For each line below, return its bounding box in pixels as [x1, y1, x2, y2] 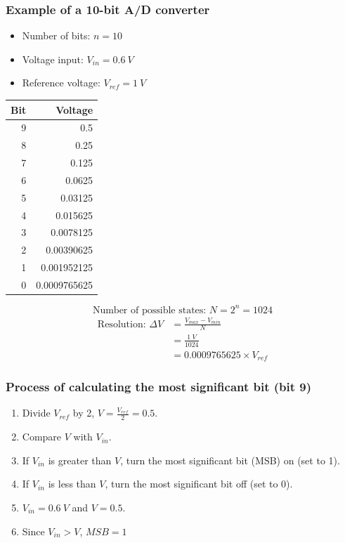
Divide [22, 405, 51, 420]
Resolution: [97, 319, 146, 329]
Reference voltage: [22, 75, 100, 90]
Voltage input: [22, 51, 84, 66]
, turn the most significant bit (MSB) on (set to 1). [120, 452, 340, 467]
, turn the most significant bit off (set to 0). [105, 476, 293, 491]
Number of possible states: [92, 305, 207, 315]
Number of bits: [22, 28, 91, 43]
